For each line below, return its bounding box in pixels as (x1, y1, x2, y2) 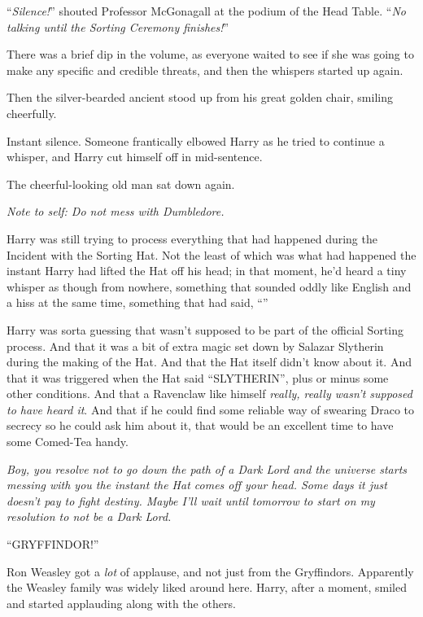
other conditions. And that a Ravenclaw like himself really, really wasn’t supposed (7, 385, 412, 402)
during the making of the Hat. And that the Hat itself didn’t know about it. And (7, 353, 412, 370)
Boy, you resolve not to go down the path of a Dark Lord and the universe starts (7, 460, 408, 477)
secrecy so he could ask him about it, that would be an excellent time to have (7, 417, 394, 434)
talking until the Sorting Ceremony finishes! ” (7, 18, 229, 35)
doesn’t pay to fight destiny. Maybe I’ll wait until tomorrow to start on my (7, 492, 375, 509)
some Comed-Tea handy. (7, 433, 129, 450)
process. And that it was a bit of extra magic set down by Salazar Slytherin (7, 337, 384, 354)
